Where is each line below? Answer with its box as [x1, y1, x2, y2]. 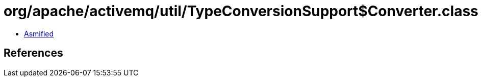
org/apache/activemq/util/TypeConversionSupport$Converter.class [4, 3, 478, 20]
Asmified [24, 29, 54, 38]
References [4, 47, 63, 60]
